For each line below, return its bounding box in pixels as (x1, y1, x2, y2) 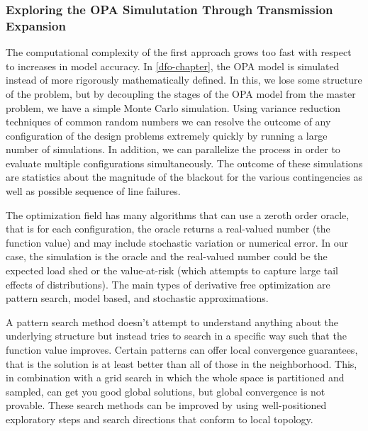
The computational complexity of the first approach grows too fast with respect (6, 45, 352, 60)
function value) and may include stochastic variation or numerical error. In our (6, 235, 349, 250)
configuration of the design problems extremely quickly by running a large (6, 128, 328, 142)
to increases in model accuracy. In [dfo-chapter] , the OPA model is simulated (6, 58, 340, 73)
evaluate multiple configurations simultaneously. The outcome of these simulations (6, 155, 363, 170)
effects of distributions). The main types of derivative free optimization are (6, 276, 330, 291)
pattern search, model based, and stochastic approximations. (6, 291, 269, 306)
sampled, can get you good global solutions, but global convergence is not (6, 384, 325, 398)
